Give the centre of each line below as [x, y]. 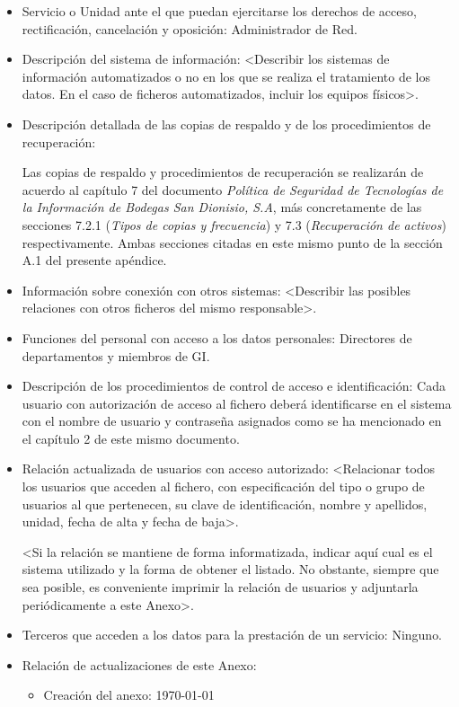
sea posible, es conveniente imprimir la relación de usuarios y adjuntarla [220, 587]
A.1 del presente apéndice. [94, 260]
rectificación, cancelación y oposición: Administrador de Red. [190, 28]
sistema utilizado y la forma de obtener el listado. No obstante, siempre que [230, 569]
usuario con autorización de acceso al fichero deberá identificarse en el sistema [237, 403]
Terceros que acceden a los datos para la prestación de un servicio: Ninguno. [232, 635]
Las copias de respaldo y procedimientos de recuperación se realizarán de [223, 172]
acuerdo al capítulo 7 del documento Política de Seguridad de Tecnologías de [233, 189]
